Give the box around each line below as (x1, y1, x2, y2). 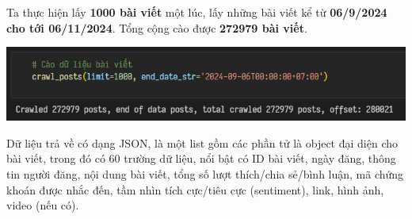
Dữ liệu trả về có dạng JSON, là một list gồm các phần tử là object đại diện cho (6, 134, 398, 151)
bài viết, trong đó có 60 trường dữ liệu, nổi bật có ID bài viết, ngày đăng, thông (6, 150, 396, 167)
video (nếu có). (6, 197, 79, 213)
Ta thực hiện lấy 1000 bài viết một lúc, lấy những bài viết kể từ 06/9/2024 (6, 4, 387, 20)
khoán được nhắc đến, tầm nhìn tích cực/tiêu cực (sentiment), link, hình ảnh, (6, 181, 384, 198)
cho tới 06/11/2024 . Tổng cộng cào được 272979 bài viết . (6, 19, 307, 36)
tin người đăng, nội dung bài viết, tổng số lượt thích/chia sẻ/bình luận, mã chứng (6, 166, 404, 182)
